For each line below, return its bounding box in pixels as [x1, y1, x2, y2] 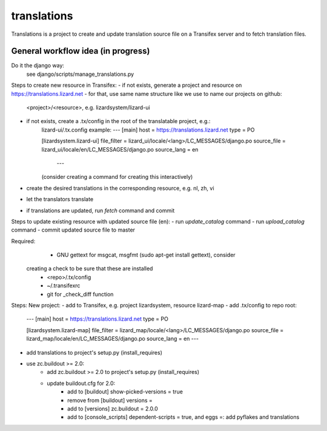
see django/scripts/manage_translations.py [26, 70, 134, 78]
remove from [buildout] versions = [67, 396, 153, 404]
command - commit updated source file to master [11, 226, 136, 233]
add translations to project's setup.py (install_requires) [26, 349, 163, 356]
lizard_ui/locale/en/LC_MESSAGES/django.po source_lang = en [41, 145, 199, 153]
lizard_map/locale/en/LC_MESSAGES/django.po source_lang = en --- [26, 335, 199, 342]
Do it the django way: [11, 62, 65, 69]
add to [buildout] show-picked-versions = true [67, 388, 183, 395]
